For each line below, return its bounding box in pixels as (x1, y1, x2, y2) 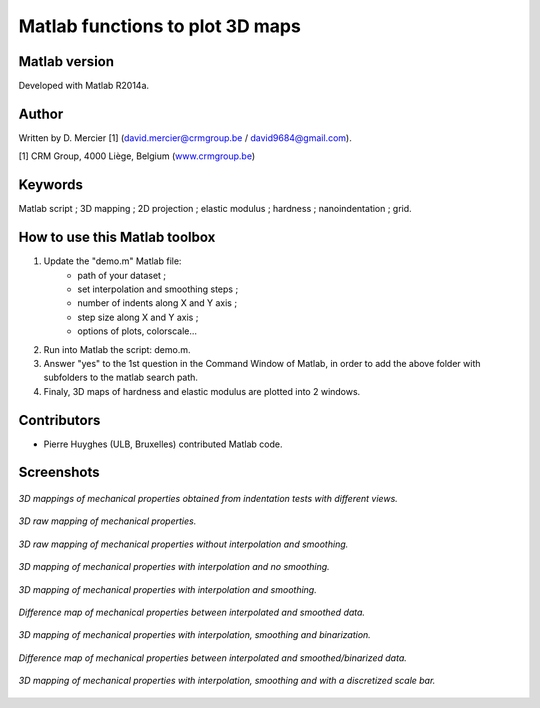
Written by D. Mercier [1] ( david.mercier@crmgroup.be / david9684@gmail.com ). (18, 131, 352, 144)
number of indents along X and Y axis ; (77, 297, 238, 309)
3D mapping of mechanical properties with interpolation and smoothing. (18, 583, 317, 595)
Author (18, 105, 64, 122)
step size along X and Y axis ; (77, 311, 199, 323)
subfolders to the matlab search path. (43, 371, 199, 384)
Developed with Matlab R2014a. (18, 80, 150, 92)
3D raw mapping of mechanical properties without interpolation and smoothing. (18, 538, 349, 550)
